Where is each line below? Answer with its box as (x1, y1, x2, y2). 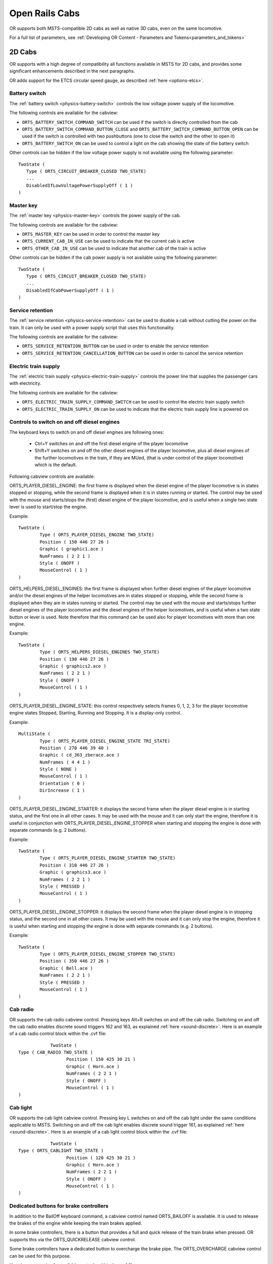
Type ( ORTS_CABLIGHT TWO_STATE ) (18, 1148, 104, 1154)
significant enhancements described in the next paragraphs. (9, 68, 135, 74)
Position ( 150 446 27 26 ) (39, 539, 109, 545)
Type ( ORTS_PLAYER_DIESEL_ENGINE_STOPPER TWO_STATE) (39, 951, 176, 957)
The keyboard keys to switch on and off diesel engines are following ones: (9, 429, 164, 435)
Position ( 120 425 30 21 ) (66, 1155, 136, 1160)
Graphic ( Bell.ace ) (39, 965, 94, 971)
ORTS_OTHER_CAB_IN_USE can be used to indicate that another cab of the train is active (22, 245, 206, 251)
